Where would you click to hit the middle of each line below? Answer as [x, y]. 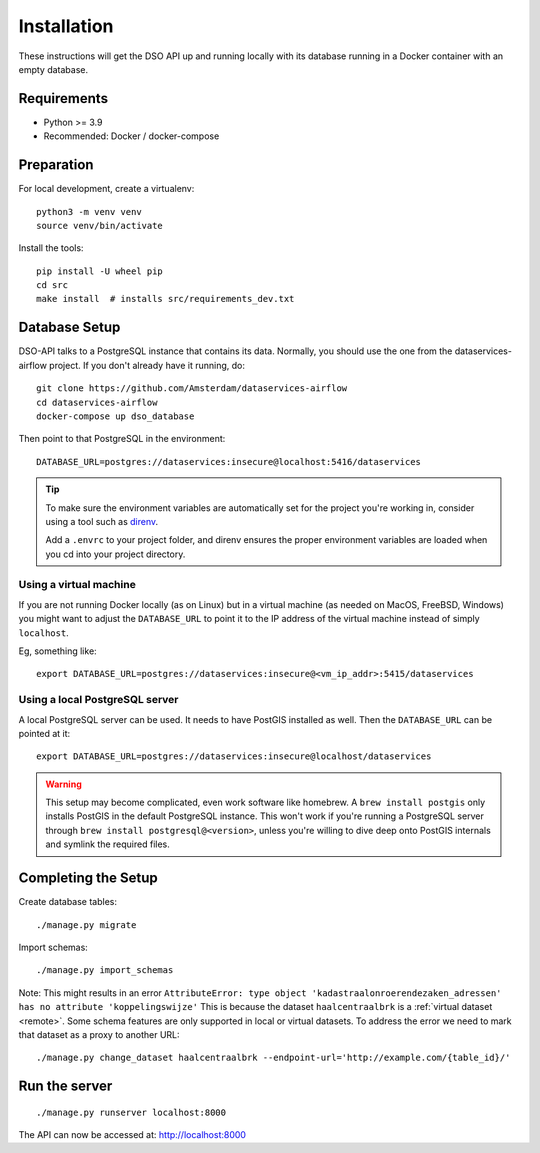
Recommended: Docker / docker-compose [131, 136]
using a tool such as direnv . [102, 521]
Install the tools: [51, 248]
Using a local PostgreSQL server [98, 700]
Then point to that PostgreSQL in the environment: [122, 439]
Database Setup [69, 327]
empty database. [53, 69]
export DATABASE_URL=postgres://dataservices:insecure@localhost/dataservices [234, 756]
